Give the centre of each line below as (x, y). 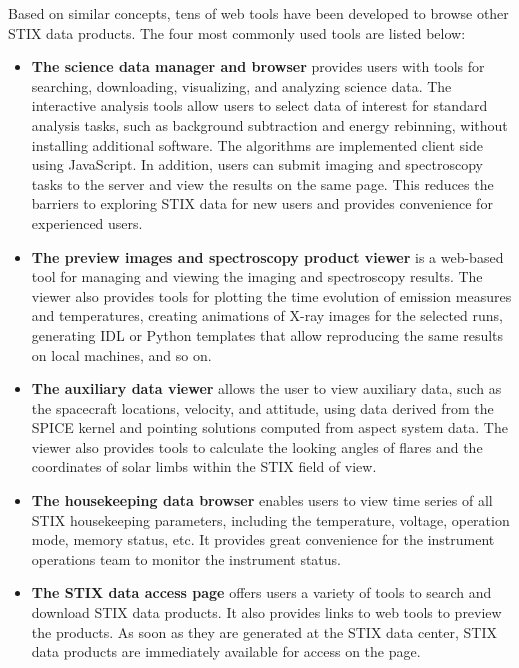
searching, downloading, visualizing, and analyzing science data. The (241, 85)
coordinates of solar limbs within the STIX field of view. (204, 466)
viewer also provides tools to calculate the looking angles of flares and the (257, 446)
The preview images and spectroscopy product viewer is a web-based (267, 256)
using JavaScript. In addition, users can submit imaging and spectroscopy (257, 164)
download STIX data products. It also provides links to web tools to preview (266, 612)
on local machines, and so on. (121, 354)
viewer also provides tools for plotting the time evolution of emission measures (271, 295)
